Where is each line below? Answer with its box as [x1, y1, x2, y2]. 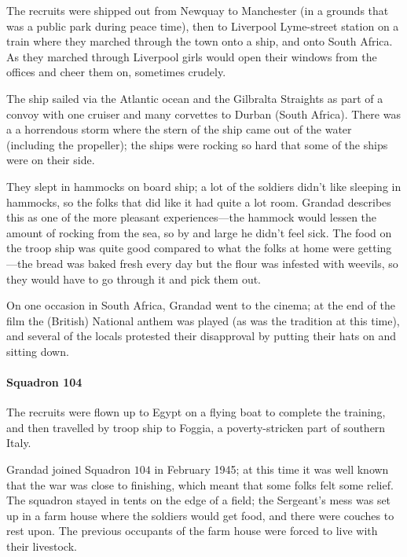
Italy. [6, 434, 31, 451]
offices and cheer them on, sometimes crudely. [6, 64, 226, 80]
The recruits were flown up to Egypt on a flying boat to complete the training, [6, 404, 386, 420]
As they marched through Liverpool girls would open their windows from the [6, 48, 377, 64]
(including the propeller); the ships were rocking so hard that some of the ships [6, 136, 388, 152]
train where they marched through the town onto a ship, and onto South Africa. [6, 33, 393, 49]
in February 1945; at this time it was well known [154, 461, 389, 478]
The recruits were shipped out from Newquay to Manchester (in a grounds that [6, 2, 389, 18]
